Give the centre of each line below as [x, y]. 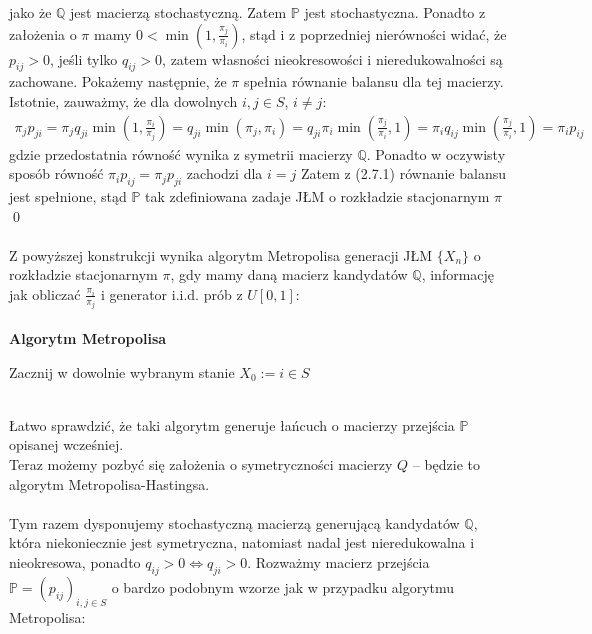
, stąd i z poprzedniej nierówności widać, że [374, 33]
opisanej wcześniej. [66, 444]
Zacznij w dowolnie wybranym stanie [122, 371]
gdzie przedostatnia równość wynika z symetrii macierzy [181, 153]
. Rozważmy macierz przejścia [338, 561]
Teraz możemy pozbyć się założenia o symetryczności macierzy [201, 464]
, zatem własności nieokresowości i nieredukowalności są [332, 58]
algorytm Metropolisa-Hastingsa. [109, 483]
